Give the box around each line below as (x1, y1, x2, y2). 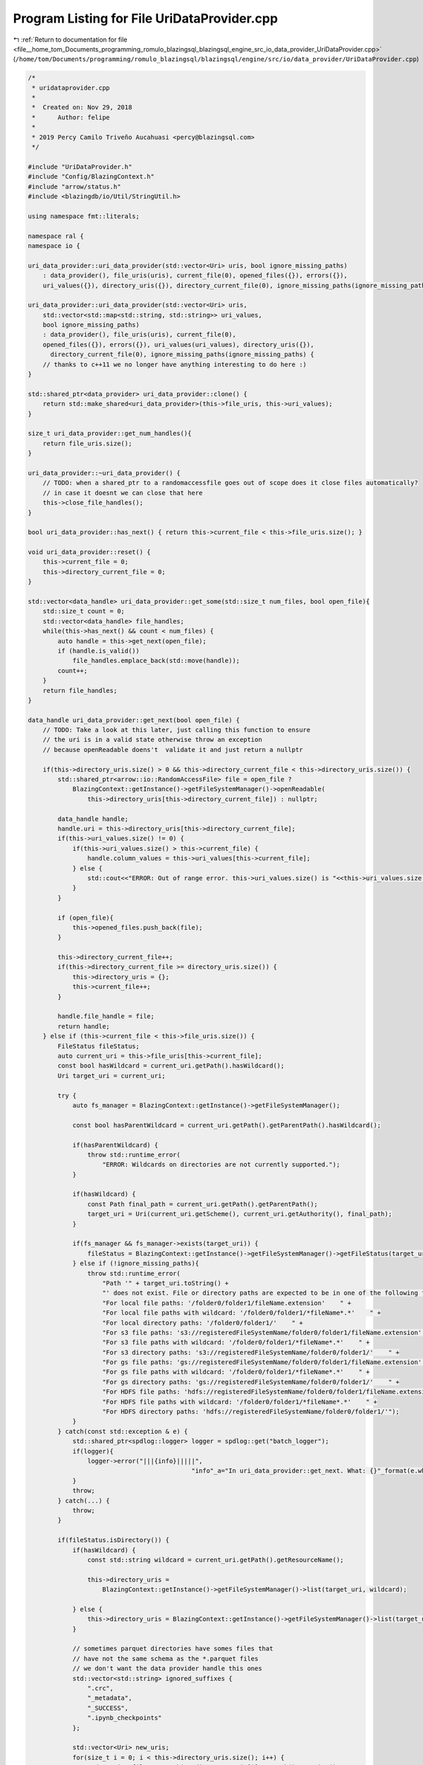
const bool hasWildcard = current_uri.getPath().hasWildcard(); (57, 1062, 285, 1070)
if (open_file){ (57, 914, 114, 921)
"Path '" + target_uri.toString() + (102, 1279, 229, 1287)
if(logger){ (72, 1447, 114, 1455)
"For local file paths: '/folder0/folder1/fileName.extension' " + (102, 1299, 352, 1307)
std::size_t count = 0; (42, 607, 125, 616)
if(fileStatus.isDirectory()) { (57, 1536, 169, 1544)
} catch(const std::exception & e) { (57, 1427, 188, 1435)
